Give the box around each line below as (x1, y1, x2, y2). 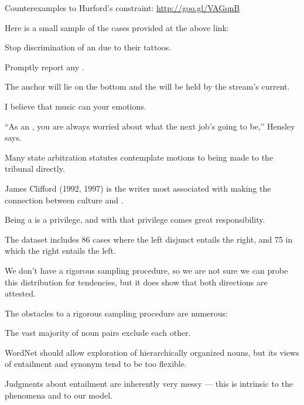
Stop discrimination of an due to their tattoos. (5, 41, 172, 53)
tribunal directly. (5, 162, 65, 175)
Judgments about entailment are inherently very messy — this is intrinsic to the (5, 377, 293, 390)
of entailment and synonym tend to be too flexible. (5, 358, 187, 370)
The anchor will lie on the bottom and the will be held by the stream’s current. (5, 80, 290, 93)
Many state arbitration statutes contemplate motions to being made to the (5, 151, 274, 163)
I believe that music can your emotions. (5, 100, 146, 112)
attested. (5, 287, 36, 300)
